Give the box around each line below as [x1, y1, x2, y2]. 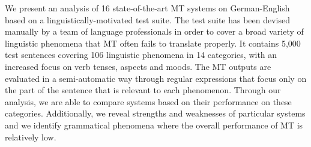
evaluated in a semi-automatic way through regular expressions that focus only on [5, 72, 307, 84]
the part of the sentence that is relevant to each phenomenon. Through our [5, 84, 281, 96]
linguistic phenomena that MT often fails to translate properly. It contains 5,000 [5, 36, 301, 49]
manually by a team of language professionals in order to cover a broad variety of [5, 25, 304, 38]
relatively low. [5, 130, 56, 143]
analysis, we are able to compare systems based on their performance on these [5, 95, 292, 108]
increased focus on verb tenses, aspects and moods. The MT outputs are [5, 60, 271, 72]
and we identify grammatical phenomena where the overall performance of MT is [5, 118, 303, 131]
